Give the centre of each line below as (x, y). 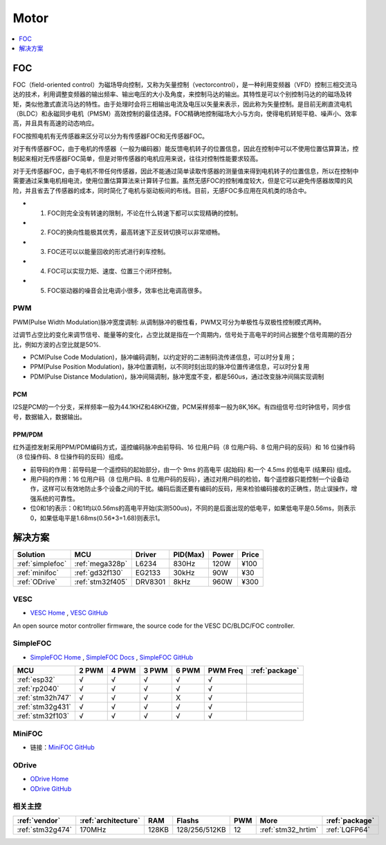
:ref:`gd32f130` (99, 572)
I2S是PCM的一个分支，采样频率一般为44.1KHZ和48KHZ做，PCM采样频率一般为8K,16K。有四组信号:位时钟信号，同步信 (182, 407)
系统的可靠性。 (57, 498)
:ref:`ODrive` (37, 581)
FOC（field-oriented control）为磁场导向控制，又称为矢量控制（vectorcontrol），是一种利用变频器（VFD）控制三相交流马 (185, 84)
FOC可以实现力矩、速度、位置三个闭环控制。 (111, 271)
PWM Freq (226, 671)
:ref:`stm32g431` (44, 707)
